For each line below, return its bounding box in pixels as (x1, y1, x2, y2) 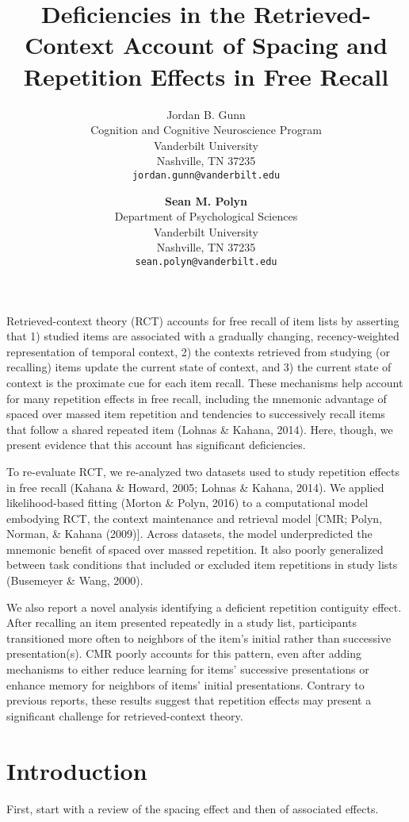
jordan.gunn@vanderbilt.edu (132, 169, 281, 181)
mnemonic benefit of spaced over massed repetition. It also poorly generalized (6, 540, 384, 557)
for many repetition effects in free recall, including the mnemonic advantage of (6, 390, 387, 406)
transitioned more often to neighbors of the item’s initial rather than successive (6, 629, 392, 646)
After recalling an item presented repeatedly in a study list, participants (6, 614, 357, 631)
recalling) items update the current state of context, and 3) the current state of (6, 359, 392, 375)
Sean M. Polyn (164, 192, 248, 209)
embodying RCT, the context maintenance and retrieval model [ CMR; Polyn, (6, 509, 382, 526)
